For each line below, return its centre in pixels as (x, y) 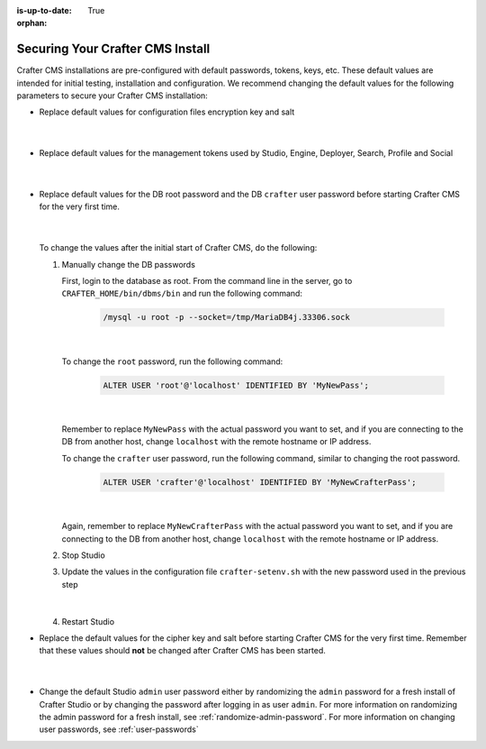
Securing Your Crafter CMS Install (113, 49)
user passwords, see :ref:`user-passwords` (119, 729)
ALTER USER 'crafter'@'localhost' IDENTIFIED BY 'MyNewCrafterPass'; (260, 482)
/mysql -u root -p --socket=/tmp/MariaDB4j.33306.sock (226, 317)
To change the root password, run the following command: (172, 361)
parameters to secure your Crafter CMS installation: (112, 96)
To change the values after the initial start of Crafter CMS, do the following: (178, 248)
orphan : (32, 23)
